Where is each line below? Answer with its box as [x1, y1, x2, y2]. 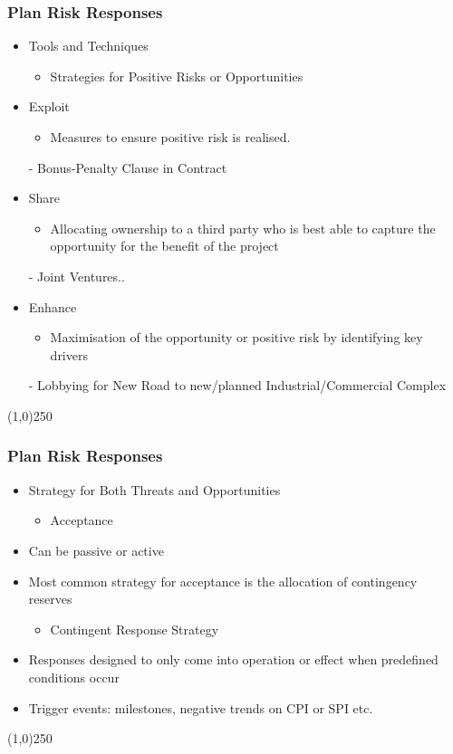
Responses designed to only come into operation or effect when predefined [28, 650, 439, 669]
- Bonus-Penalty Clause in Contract [28, 157, 227, 177]
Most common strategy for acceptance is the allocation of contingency [28, 571, 418, 590]
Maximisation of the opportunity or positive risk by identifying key [50, 328, 423, 347]
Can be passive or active [28, 540, 164, 559]
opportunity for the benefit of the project [50, 236, 279, 255]
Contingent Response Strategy [50, 619, 219, 638]
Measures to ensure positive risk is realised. [50, 128, 291, 146]
